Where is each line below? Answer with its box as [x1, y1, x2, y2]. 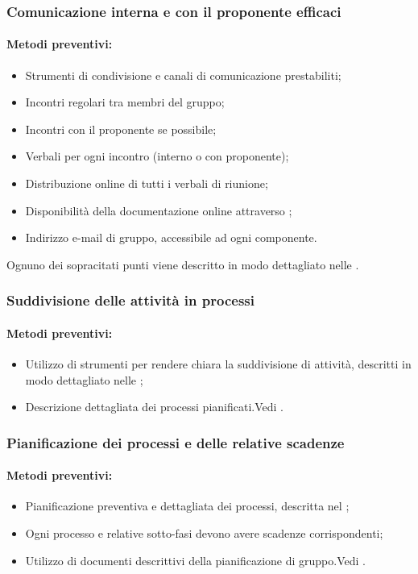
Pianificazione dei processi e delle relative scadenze [6, 432, 345, 452]
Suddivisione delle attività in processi [6, 290, 255, 310]
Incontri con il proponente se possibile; [25, 120, 217, 137]
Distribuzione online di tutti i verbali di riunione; [25, 175, 268, 192]
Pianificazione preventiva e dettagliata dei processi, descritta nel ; [25, 497, 350, 514]
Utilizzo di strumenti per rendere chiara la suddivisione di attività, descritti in [25, 356, 412, 372]
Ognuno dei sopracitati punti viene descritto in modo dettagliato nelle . [6, 256, 359, 272]
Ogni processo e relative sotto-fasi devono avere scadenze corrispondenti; [25, 525, 383, 542]
